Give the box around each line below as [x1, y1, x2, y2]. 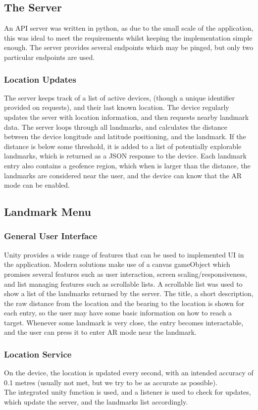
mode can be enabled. [4, 180, 70, 190]
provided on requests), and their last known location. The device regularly [4, 102, 229, 112]
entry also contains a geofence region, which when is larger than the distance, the [4, 160, 251, 170]
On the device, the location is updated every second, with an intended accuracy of [4, 367, 254, 378]
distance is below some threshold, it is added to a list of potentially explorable [4, 141, 242, 151]
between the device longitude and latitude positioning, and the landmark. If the [4, 131, 246, 142]
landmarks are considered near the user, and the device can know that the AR [4, 170, 242, 180]
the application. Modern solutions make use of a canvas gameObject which [4, 259, 230, 269]
